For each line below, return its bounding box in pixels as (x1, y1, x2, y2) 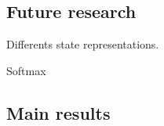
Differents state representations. (6, 36, 159, 52)
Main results (6, 100, 111, 124)
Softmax (6, 62, 46, 78)
